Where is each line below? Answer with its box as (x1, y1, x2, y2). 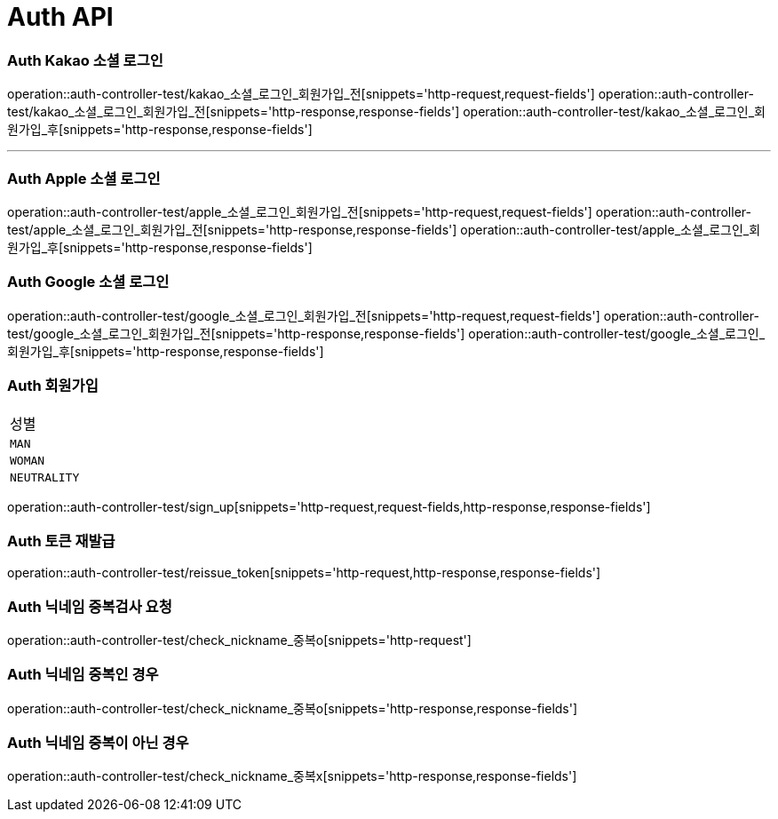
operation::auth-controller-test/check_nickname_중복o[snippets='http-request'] (7, 632, 472, 648)
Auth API (7, 2, 114, 32)
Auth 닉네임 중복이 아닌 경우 (7, 734, 189, 751)
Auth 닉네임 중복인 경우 (7, 665, 159, 684)
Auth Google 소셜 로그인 (7, 273, 170, 291)
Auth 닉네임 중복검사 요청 (7, 597, 172, 616)
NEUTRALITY (10, 471, 80, 485)
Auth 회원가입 (7, 377, 99, 394)
